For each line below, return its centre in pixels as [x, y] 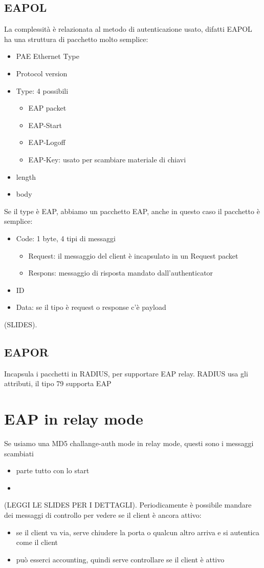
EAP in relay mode [74, 419]
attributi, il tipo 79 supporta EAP [58, 383]
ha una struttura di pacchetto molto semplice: [76, 39]
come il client [37, 542]
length [26, 176]
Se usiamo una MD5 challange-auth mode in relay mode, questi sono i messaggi [129, 443]
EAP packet [47, 108]
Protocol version [42, 73]
